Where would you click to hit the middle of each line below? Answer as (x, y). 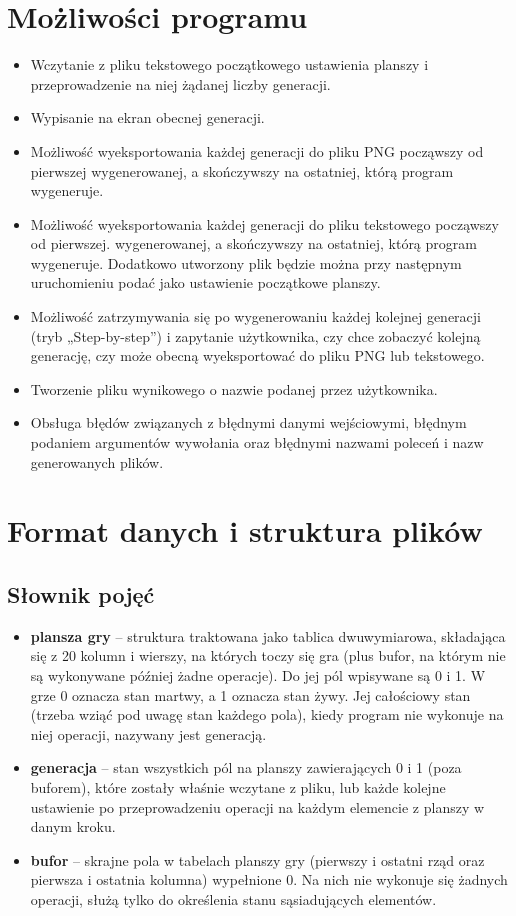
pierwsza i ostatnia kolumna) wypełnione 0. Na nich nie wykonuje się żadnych (269, 879)
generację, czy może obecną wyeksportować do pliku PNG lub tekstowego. (257, 355)
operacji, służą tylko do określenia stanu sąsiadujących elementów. (233, 898)
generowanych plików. (97, 461)
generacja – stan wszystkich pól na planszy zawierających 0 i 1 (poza (246, 767)
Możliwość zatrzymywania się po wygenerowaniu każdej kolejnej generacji (255, 316)
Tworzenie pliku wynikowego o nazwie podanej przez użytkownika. (234, 388)
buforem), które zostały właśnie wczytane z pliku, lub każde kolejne (238, 786)
